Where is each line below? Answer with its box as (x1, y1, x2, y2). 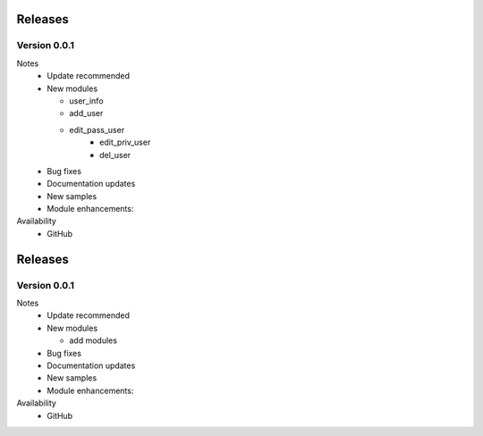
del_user (99, 149, 131, 160)
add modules (69, 335, 118, 346)
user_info (69, 95, 104, 106)
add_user (69, 108, 104, 119)
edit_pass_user (69, 124, 125, 135)
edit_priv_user (99, 137, 151, 147)
